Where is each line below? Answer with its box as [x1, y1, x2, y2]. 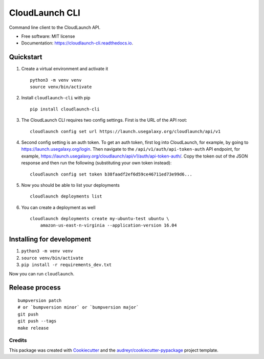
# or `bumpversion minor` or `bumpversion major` [18, 305, 139, 310]
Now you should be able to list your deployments [21, 182, 120, 188]
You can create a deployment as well [21, 204, 96, 210]
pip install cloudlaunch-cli [30, 106, 100, 112]
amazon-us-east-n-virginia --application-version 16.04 [40, 223, 177, 228]
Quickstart [9, 53, 43, 61]
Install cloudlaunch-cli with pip [21, 95, 90, 101]
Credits [9, 337, 27, 344]
